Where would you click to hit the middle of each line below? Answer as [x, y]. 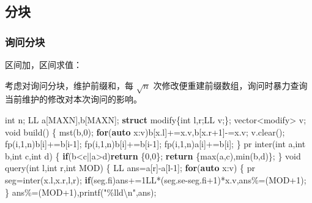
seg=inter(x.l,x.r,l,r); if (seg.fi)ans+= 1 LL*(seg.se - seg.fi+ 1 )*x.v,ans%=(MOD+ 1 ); [156, 179]
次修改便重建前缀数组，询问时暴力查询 [230, 85]
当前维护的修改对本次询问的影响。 [73, 99]
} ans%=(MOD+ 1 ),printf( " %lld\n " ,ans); [81, 192]
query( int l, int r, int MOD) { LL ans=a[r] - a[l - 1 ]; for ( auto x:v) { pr [130, 168]
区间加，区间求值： [43, 64]
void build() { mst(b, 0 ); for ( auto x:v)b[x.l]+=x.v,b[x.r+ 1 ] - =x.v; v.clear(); [145, 132]
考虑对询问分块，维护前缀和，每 [69, 85]
